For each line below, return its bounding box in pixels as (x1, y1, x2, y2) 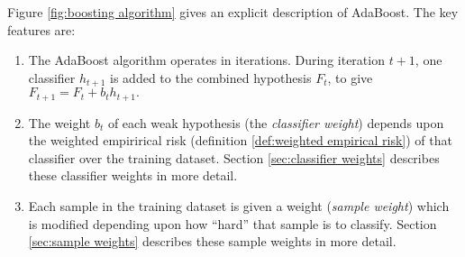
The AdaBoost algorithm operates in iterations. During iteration (28, 50, 385, 69)
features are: (7, 20, 76, 39)
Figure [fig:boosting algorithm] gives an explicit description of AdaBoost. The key (7, 3, 459, 21)
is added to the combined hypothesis (110, 68, 312, 87)
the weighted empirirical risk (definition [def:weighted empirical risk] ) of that (28, 131, 452, 150)
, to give (327, 68, 373, 87)
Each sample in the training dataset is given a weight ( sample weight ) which (28, 197, 450, 216)
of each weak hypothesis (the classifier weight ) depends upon (107, 113, 444, 132)
